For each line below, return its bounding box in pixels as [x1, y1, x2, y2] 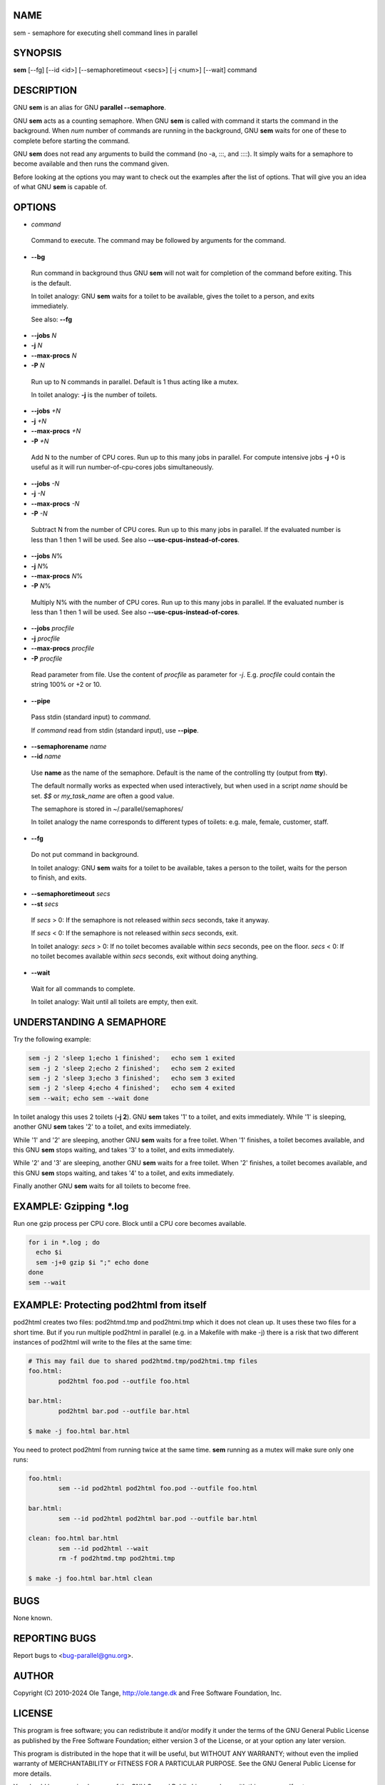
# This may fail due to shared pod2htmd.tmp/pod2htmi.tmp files [28, 1357, 258, 1365]
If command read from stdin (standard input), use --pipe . [31, 725, 199, 735]
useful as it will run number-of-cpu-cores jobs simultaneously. [31, 463, 214, 471]
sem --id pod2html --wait [58, 1544, 149, 1552]
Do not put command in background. [31, 850, 139, 859]
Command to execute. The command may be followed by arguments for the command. [31, 236, 287, 245]
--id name [31, 752, 61, 760]
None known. [13, 1614, 53, 1622]
